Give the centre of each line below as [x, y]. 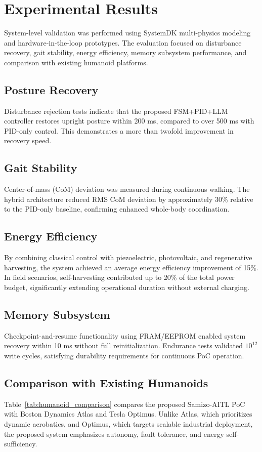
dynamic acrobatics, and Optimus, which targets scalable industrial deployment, [128, 424]
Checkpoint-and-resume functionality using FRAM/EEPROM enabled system [125, 335]
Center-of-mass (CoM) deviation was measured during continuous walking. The [127, 189]
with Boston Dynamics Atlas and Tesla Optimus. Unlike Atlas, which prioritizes [128, 414]
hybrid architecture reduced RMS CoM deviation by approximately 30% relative [129, 199]
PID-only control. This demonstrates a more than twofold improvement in [119, 130]
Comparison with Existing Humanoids [106, 383]
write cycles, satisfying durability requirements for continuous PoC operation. [124, 356]
